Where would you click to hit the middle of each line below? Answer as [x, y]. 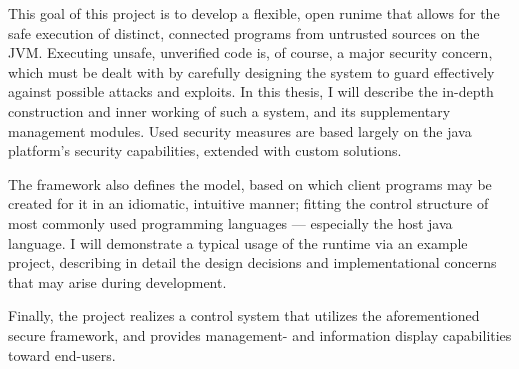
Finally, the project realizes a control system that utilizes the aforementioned [244, 315]
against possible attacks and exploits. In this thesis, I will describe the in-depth [251, 91]
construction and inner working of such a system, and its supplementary [229, 110]
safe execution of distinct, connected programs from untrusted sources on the [244, 32]
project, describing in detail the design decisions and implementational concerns [252, 262]
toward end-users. [62, 354]
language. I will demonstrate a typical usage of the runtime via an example [238, 242]
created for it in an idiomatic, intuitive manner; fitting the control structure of [248, 203]
